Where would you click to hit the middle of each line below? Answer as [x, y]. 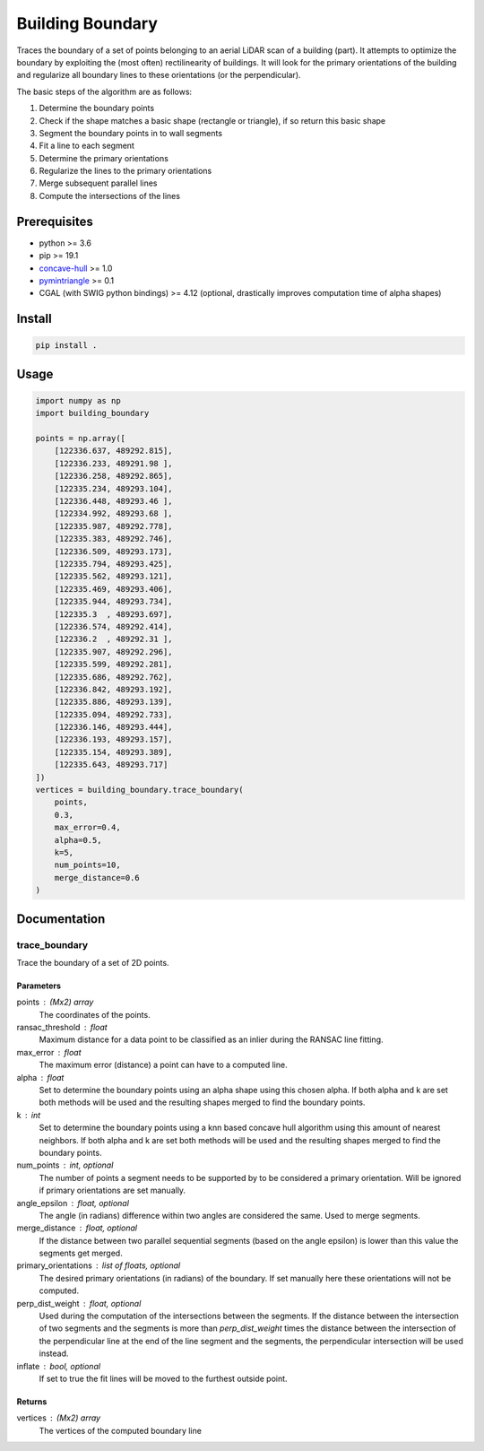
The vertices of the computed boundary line [120, 1430]
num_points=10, [87, 865]
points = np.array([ [80, 439]
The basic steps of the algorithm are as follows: [104, 91]
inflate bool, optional [59, 1366]
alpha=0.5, [78, 840]
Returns [32, 1402]
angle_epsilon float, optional [73, 1203]
